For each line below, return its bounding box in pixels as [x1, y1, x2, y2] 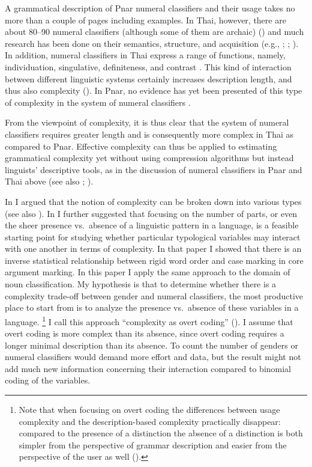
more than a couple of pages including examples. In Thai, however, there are [5, 13, 286, 26]
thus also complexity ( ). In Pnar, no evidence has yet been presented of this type [5, 84, 302, 97]
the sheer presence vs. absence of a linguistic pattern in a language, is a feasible [5, 219, 299, 231]
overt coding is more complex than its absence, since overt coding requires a [5, 327, 284, 340]
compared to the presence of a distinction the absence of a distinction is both [19, 427, 303, 439]
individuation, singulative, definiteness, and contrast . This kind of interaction [5, 60, 292, 73]
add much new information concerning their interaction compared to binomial [5, 362, 292, 374]
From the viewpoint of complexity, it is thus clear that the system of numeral [5, 116, 289, 129]
